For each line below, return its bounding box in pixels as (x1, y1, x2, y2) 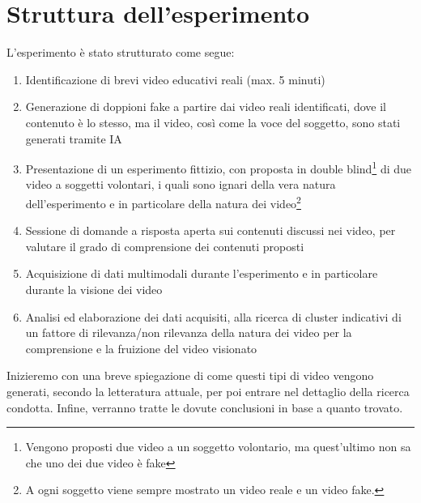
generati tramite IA (25, 130, 122, 147)
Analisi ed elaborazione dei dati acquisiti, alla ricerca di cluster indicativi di (25, 308, 402, 325)
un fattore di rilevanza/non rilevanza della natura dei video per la (25, 324, 352, 341)
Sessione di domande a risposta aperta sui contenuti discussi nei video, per (25, 222, 396, 239)
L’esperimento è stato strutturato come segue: (6, 44, 235, 61)
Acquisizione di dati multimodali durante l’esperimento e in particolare (25, 265, 378, 282)
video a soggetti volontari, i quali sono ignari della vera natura (25, 176, 336, 193)
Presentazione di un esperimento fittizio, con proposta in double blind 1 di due (25, 158, 412, 177)
